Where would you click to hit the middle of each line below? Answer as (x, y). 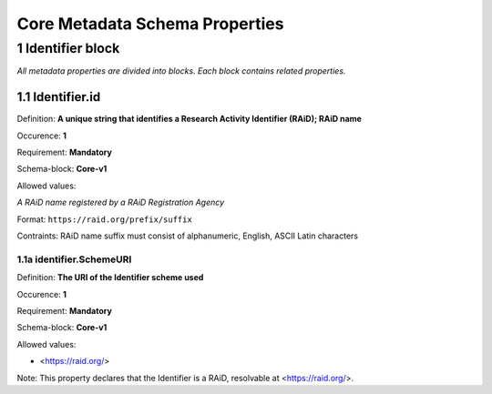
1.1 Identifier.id (59, 97)
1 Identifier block (68, 48)
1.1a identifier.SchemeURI (74, 259)
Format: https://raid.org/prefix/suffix (105, 219)
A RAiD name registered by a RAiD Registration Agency (121, 202)
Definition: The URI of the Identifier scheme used (110, 278)
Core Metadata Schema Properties (150, 24)
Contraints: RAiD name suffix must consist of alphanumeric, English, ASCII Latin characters (188, 236)
